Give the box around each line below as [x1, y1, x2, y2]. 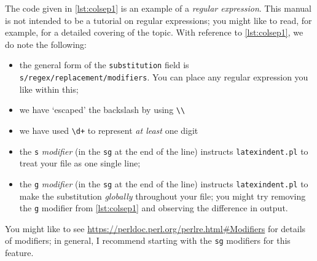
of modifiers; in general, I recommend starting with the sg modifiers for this [5, 234, 291, 247]
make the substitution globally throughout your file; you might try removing [19, 189, 306, 202]
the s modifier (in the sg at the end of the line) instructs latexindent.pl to [19, 144, 308, 157]
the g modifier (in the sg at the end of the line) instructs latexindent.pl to [19, 177, 308, 190]
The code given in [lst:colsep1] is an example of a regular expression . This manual [5, 2, 312, 14]
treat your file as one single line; [19, 157, 141, 169]
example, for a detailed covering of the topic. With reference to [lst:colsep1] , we [5, 26, 303, 39]
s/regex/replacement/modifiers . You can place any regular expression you [19, 71, 308, 84]
